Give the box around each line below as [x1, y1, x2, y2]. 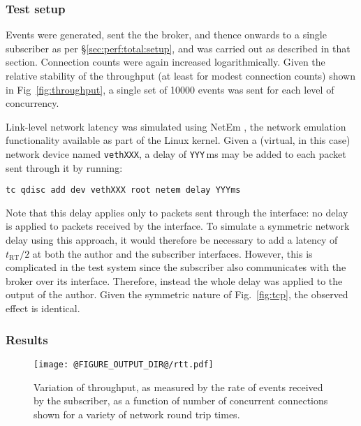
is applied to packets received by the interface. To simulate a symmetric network [6, 219, 350, 233]
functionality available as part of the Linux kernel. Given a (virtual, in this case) [6, 133, 351, 147]
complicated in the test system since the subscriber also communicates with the [6, 260, 346, 274]
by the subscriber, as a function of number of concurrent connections [34, 393, 328, 408]
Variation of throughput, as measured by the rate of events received [34, 379, 323, 394]
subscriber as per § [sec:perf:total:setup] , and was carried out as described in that [6, 41, 351, 55]
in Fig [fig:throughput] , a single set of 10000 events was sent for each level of [6, 82, 334, 96]
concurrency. [6, 96, 59, 110]
